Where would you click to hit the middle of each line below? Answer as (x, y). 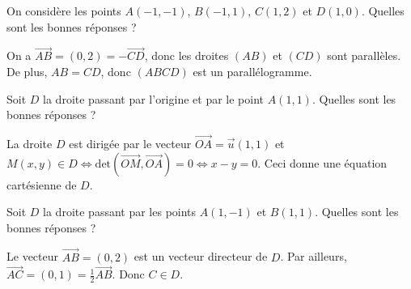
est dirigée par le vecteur (130, 143)
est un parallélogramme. (252, 71)
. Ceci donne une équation (322, 162)
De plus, (27, 71)
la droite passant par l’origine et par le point (153, 98)
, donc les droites (186, 55)
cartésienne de (42, 184)
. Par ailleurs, (314, 256)
